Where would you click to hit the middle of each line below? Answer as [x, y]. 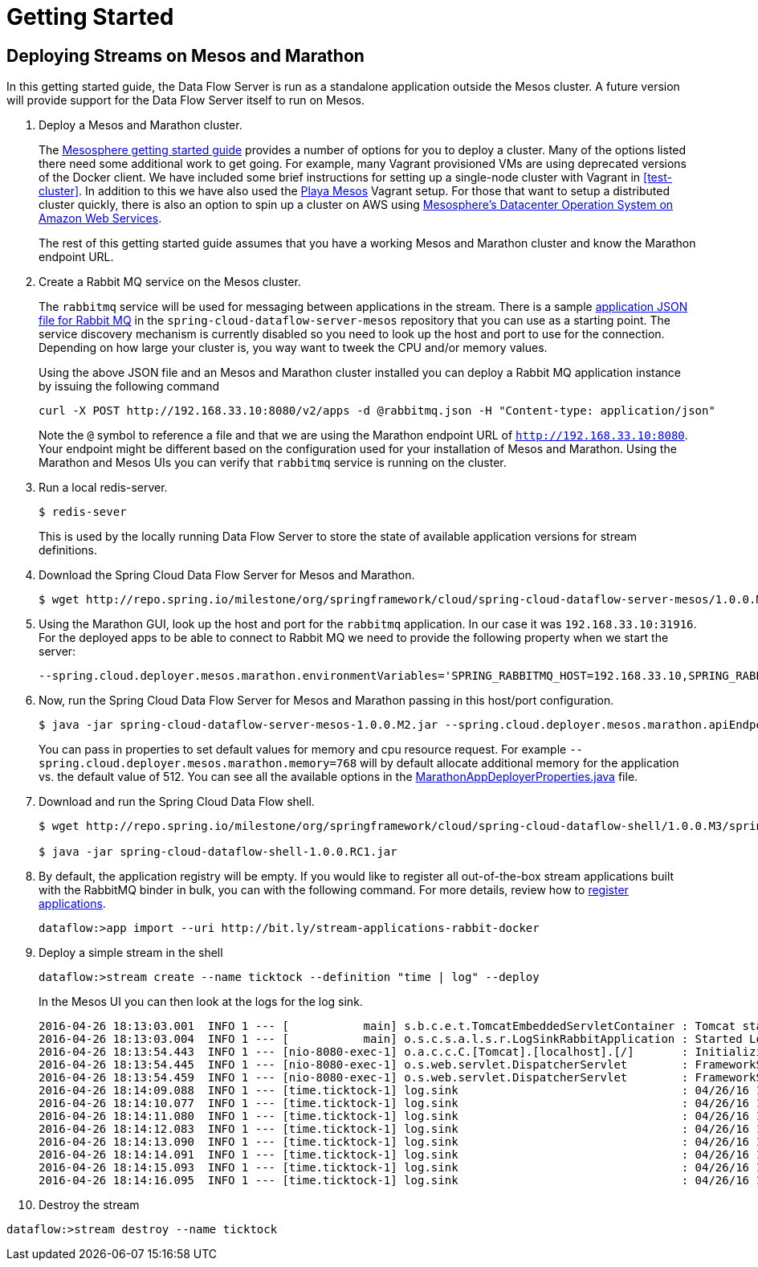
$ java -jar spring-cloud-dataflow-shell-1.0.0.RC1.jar [218, 852]
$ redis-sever [83, 512]
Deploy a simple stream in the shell [131, 953]
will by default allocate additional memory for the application [520, 763]
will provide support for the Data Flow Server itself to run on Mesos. [186, 100]
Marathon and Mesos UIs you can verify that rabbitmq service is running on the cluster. [273, 463]
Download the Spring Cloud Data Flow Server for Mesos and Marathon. [227, 575]
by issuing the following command [129, 386]
